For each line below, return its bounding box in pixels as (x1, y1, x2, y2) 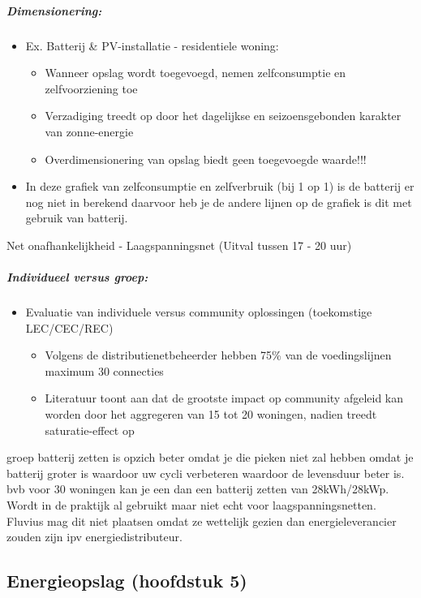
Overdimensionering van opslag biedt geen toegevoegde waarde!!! (45, 150, 367, 167)
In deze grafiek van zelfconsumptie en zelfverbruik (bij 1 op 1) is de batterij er (25, 178, 415, 195)
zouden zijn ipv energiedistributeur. (6, 528, 183, 545)
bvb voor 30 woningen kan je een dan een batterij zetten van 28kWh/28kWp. (6, 480, 389, 497)
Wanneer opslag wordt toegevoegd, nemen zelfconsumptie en (45, 64, 346, 81)
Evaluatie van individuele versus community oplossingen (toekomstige (25, 303, 372, 321)
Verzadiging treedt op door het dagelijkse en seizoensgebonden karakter (45, 107, 402, 124)
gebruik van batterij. (25, 209, 128, 226)
